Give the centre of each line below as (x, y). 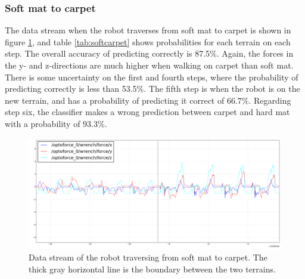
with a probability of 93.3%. (56, 123)
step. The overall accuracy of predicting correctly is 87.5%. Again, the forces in (149, 53)
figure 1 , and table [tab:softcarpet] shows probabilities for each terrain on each (148, 41)
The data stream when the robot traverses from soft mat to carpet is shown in (148, 30)
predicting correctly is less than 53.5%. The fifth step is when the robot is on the (152, 89)
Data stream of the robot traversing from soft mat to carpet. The (148, 257)
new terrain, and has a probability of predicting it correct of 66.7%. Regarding (148, 100)
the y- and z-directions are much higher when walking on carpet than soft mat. (149, 65)
